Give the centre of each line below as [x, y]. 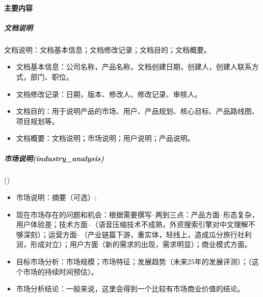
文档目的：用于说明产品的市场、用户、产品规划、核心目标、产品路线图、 [137, 111]
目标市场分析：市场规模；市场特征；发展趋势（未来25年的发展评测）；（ [134, 262]
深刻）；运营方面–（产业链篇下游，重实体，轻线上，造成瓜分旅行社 [134, 234]
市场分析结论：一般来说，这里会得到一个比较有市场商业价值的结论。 [130, 289]
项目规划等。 [37, 121]
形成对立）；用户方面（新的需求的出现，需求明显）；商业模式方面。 [141, 244]
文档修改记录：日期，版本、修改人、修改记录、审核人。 [109, 94]
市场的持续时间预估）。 [61, 271]
